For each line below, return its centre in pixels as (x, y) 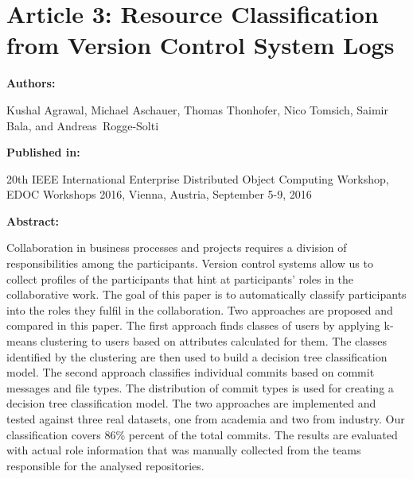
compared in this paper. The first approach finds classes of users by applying (193, 325)
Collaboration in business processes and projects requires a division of (177, 247)
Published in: (43, 152)
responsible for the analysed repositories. (105, 465)
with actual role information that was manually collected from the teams (184, 450)
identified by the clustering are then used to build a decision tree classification (197, 356)
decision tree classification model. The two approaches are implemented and (191, 403)
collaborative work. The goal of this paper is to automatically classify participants (206, 294)
